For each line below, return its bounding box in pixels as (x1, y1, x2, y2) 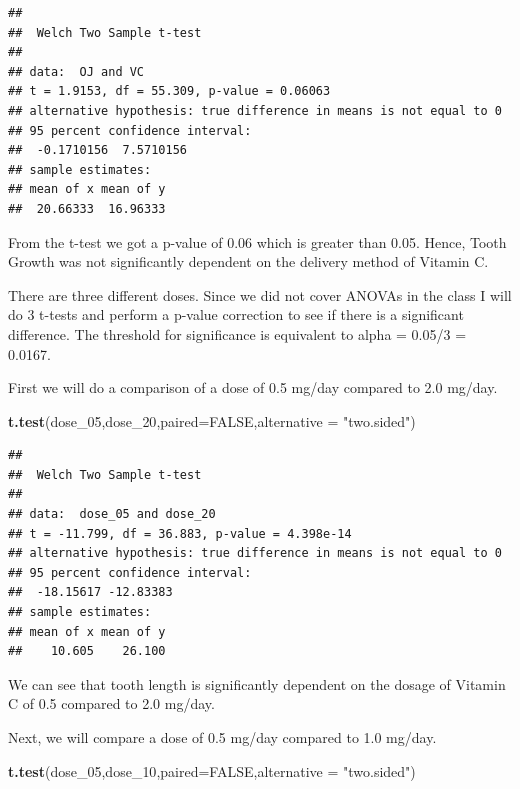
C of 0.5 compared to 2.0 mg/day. (8, 693, 215, 714)
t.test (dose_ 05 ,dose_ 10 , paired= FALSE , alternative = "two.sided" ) (8, 760, 416, 781)
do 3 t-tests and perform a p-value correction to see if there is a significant (8, 304, 464, 325)
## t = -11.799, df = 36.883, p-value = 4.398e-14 (8, 526, 352, 541)
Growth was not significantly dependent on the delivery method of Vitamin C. (8, 251, 489, 272)
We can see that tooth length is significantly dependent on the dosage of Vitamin (8, 673, 506, 694)
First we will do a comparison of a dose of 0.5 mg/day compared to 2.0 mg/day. (8, 377, 498, 398)
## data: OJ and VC (8, 64, 145, 79)
